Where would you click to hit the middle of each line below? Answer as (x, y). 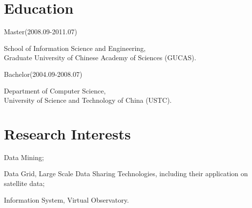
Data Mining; (24, 157)
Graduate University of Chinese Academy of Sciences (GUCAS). (100, 58)
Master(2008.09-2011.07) (41, 32)
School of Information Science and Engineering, (75, 48)
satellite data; (24, 183)
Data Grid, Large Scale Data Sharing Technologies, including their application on (126, 173)
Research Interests (67, 133)
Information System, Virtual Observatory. (66, 199)
